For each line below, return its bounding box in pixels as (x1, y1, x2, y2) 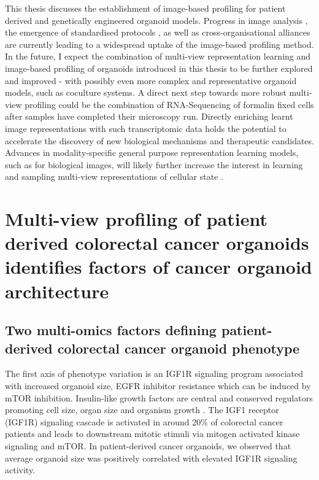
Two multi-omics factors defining (5, 320, 217, 339)
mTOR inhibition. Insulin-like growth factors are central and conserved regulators (5, 391, 313, 404)
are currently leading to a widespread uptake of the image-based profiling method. (5, 37, 314, 50)
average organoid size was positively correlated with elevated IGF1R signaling (5, 451, 298, 464)
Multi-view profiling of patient (5, 206, 267, 231)
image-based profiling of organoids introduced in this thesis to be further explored (5, 61, 313, 74)
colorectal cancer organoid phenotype (57, 338, 300, 357)
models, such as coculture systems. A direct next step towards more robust (5, 86, 286, 99)
